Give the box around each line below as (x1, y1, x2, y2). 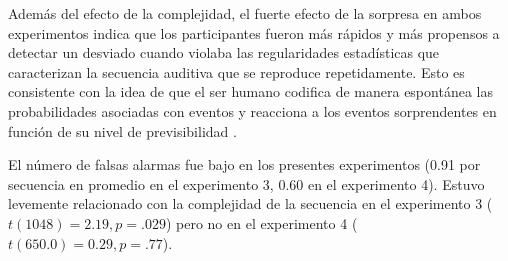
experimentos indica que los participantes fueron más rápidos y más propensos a (8, 22, 500, 43)
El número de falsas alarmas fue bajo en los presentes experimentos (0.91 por (8, 154, 481, 175)
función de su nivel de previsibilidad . (8, 120, 237, 141)
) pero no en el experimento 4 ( (165, 212, 358, 233)
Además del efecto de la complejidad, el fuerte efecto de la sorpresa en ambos (8, 3, 482, 23)
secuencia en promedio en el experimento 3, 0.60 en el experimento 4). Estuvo (8, 173, 485, 194)
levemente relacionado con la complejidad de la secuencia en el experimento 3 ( (8, 193, 493, 214)
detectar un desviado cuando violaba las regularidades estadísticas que (8, 42, 440, 63)
